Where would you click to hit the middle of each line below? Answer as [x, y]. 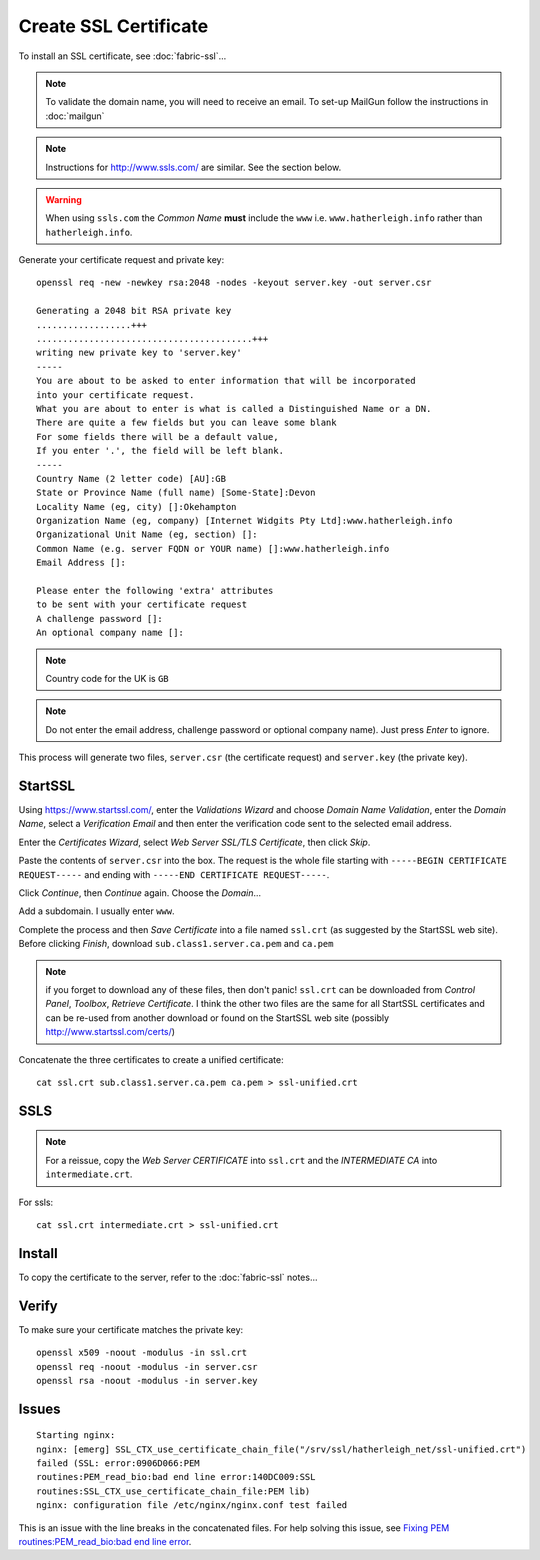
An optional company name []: [110, 633]
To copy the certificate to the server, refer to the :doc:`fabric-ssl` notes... [168, 1277]
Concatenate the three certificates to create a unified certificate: [151, 1059]
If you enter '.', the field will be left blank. [160, 451]
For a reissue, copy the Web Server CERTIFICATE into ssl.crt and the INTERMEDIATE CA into [241, 1160]
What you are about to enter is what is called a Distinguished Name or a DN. [234, 408]
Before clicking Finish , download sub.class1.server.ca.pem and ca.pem [176, 944]
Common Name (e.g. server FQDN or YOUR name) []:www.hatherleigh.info [213, 548]
